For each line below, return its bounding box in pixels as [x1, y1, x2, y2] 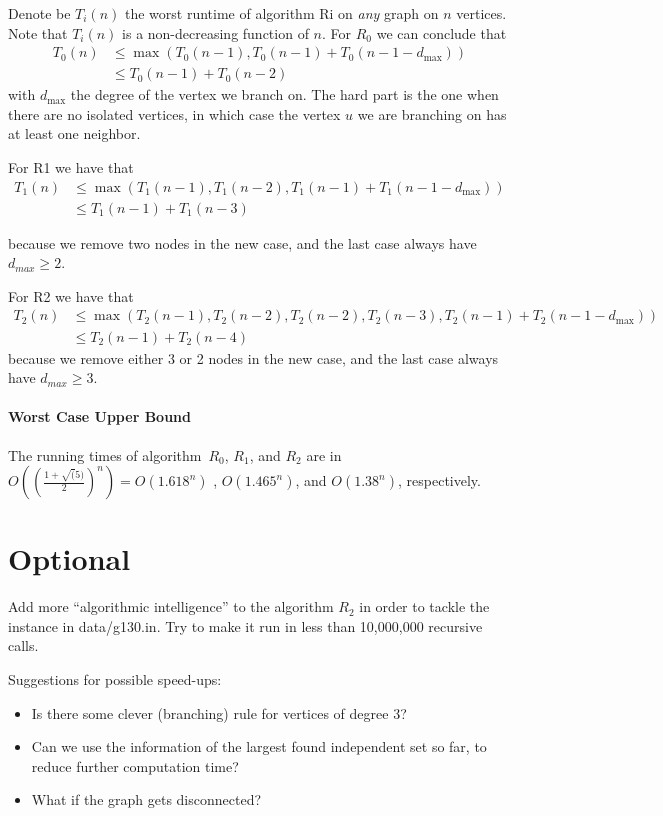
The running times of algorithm [8, 444, 202, 465]
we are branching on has [357, 103, 507, 124]
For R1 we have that [8, 157, 134, 178]
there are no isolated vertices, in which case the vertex [8, 103, 341, 124]
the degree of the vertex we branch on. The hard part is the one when [70, 84, 499, 105]
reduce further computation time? [31, 755, 239, 776]
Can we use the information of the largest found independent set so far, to [31, 736, 487, 757]
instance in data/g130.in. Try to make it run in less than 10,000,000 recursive [8, 615, 483, 636]
